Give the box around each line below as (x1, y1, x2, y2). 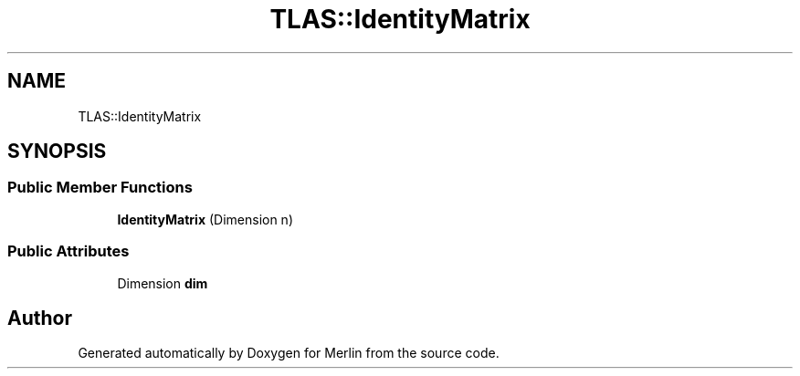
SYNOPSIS (7, 140, 107, 163)
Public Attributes (7, 242, 130, 261)
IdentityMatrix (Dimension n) (117, 211, 293, 227)
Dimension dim (117, 275, 208, 291)
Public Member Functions (7, 178, 193, 197)
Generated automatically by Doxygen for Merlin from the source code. (78, 345, 500, 361)
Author (7, 306, 72, 329)
